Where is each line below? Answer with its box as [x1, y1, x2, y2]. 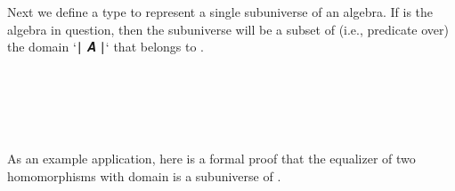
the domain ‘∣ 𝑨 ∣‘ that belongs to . [7, 37, 205, 56]
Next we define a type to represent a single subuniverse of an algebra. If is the [7, 3, 434, 20]
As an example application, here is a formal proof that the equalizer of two [7, 149, 416, 168]
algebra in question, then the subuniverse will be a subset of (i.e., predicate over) [7, 20, 449, 38]
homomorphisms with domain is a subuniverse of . [7, 166, 281, 185]
